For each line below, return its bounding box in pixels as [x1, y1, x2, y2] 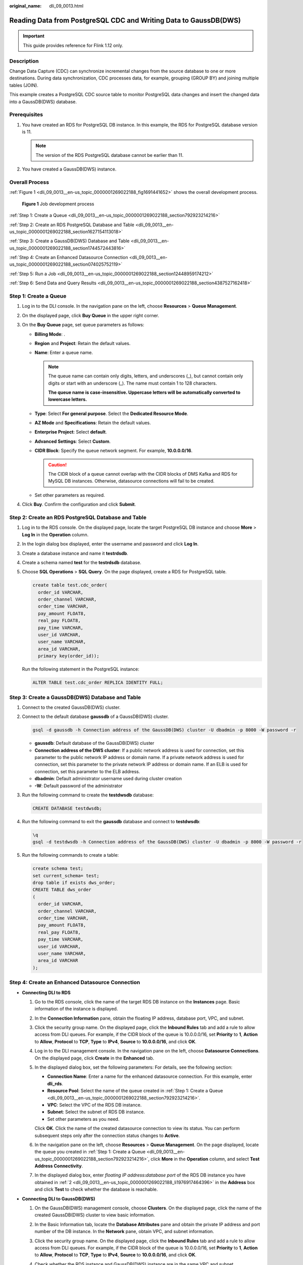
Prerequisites [9, 111, 43, 118]
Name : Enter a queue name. [34, 350, 93, 356]
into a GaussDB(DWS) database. [9, 99, 77, 105]
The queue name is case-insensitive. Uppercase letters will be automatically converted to [48, 389, 241, 395]
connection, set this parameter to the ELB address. [34, 768, 140, 774]
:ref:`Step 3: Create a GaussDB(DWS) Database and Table [9, 238, 130, 244]
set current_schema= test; [32, 873, 99, 878]
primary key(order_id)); [38, 653, 99, 659]
